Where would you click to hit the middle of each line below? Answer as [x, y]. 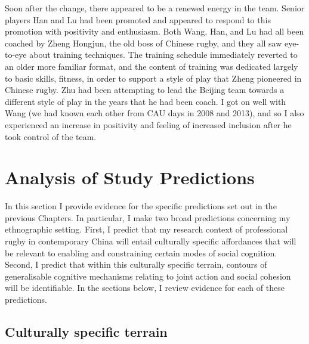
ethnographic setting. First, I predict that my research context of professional [146, 229]
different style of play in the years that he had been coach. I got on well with [146, 101]
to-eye [16, 55]
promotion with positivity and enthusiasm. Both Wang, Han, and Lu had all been [154, 31]
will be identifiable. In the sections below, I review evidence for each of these [145, 288]
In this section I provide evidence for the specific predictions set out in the [141, 206]
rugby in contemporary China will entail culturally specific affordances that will [151, 241]
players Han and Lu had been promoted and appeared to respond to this [138, 19]
